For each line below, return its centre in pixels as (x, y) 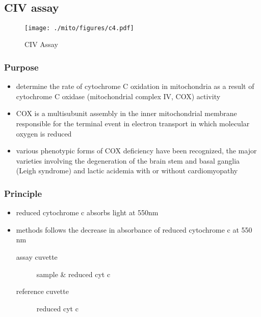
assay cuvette (37, 257)
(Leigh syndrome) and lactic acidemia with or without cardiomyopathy (127, 171)
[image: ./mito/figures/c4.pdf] (79, 28)
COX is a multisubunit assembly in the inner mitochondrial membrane (126, 113)
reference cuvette (42, 291)
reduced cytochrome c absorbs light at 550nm (87, 212)
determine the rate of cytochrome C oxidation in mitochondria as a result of (135, 86)
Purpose (21, 67)
